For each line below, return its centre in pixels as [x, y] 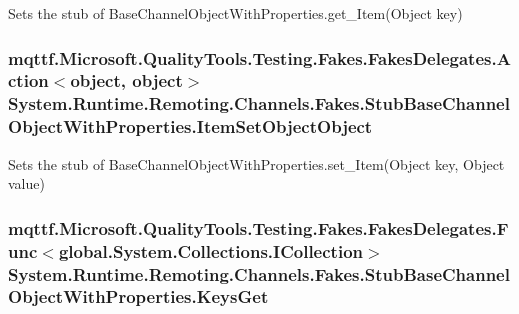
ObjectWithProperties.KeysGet [138, 296]
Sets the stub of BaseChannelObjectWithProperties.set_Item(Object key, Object [256, 163]
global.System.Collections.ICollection [210, 250]
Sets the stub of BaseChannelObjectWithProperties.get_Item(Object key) [235, 13]
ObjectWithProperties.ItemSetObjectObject [190, 126]
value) [26, 183]
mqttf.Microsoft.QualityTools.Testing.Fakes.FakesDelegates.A [259, 57]
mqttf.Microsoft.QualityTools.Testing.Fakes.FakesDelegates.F [258, 227]
